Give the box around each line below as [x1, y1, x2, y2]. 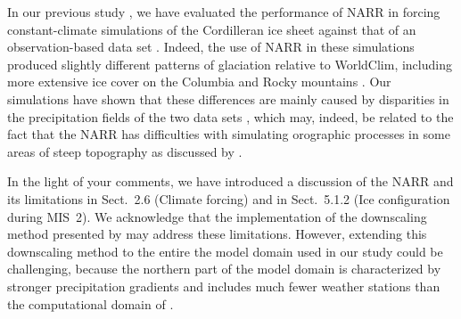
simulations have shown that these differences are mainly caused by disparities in [7, 89, 449, 108]
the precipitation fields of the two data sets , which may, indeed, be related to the [7, 107, 454, 126]
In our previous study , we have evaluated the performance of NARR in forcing [7, 3, 440, 20]
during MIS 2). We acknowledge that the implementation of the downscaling [7, 207, 427, 225]
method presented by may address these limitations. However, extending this [7, 225, 427, 243]
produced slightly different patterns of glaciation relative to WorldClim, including [7, 54, 452, 73]
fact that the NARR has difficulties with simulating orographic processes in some [7, 125, 450, 143]
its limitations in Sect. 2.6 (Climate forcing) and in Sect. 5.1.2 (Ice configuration [7, 189, 450, 208]
